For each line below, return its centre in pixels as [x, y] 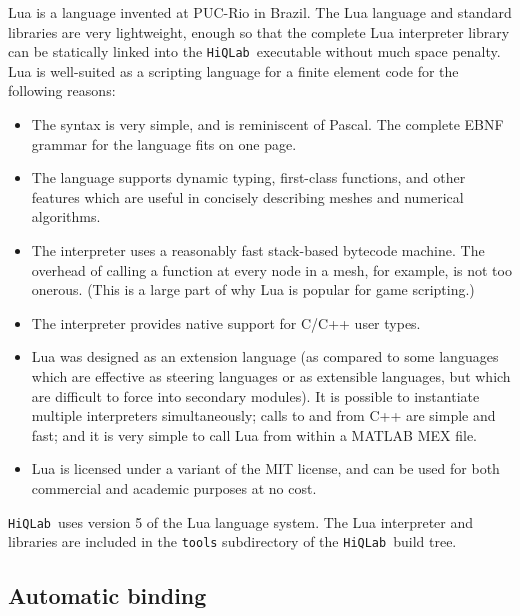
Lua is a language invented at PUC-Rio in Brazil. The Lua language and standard [260, 12]
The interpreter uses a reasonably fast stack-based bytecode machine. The [258, 250]
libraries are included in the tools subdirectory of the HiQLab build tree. [232, 541]
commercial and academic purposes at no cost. [174, 487]
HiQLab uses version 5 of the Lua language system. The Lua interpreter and [241, 521]
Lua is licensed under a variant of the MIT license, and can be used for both [265, 468]
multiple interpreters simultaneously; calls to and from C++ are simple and [263, 415]
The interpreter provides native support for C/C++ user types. [226, 322]
